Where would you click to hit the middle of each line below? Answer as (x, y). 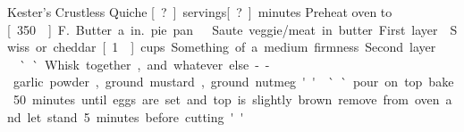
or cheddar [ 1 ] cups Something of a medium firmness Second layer (236, 47)
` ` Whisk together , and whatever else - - (144, 64)
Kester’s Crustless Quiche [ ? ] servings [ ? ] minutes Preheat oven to (200, 12)
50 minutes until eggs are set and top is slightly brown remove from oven (226, 99)
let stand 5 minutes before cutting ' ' (135, 116)
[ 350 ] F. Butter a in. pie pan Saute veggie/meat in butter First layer (223, 29)
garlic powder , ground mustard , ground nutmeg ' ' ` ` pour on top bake (233, 82)
